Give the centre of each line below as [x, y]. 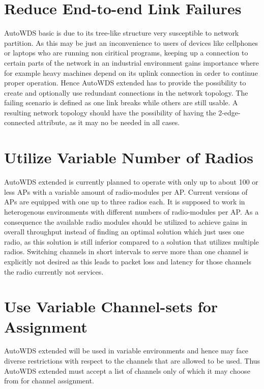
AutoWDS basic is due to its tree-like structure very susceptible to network [122, 33]
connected [20, 122]
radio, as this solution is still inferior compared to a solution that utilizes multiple [131, 241]
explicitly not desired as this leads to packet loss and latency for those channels [128, 261]
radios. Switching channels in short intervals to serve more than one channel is [126, 251]
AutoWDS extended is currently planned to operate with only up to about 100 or [131, 182]
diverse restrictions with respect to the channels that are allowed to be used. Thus [132, 361]
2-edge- [229, 112]
